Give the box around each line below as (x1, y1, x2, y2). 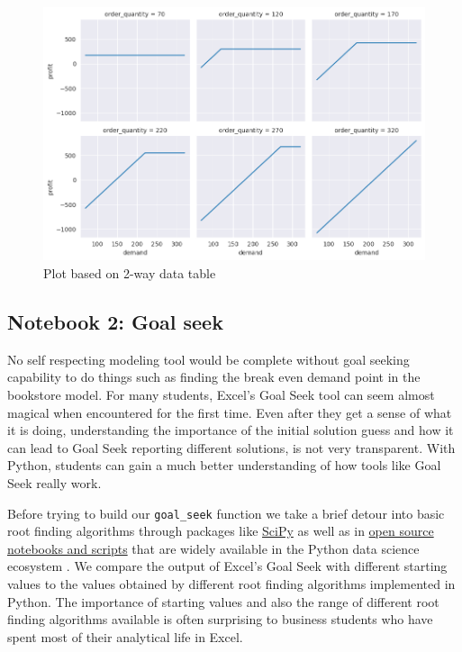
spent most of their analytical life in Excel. (7, 627, 243, 646)
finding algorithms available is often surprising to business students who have (7, 610, 433, 629)
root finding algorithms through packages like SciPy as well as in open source (7, 521, 434, 540)
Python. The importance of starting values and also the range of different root (7, 592, 439, 611)
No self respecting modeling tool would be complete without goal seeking (7, 349, 410, 368)
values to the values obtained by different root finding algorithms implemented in (7, 574, 456, 593)
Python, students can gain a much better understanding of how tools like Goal (7, 456, 441, 475)
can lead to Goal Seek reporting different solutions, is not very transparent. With (7, 438, 456, 457)
